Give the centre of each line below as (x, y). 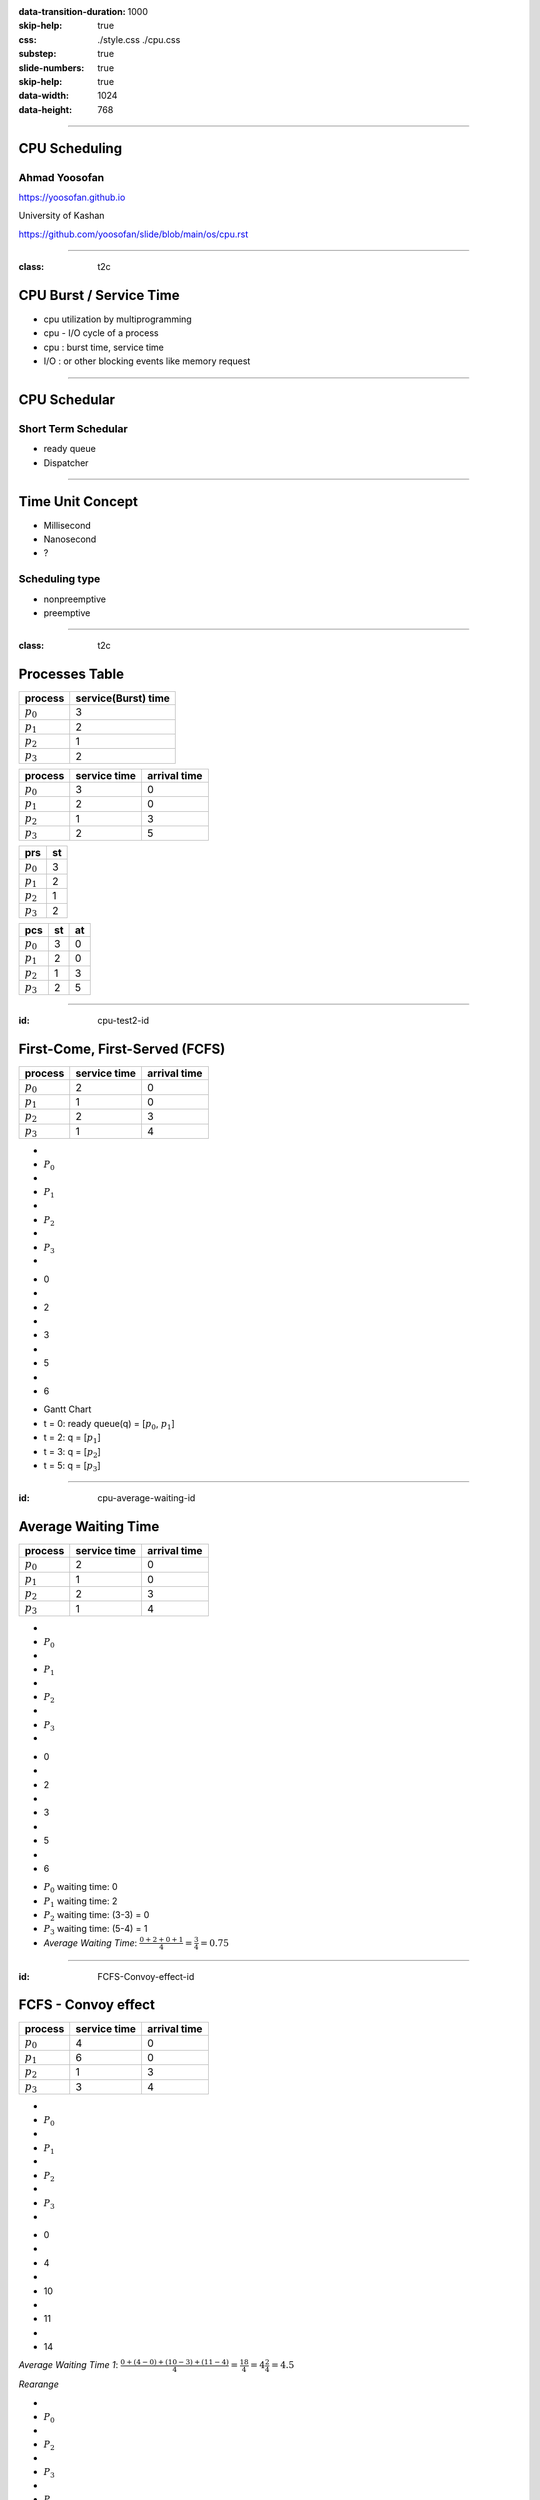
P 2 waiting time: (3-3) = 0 (96, 1916)
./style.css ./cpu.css (139, 39)
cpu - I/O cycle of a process (101, 333)
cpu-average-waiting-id (146, 1498)
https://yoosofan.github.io (72, 197)
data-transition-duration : (72, 11)
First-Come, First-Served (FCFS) (122, 1049)
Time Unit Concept (78, 501)
